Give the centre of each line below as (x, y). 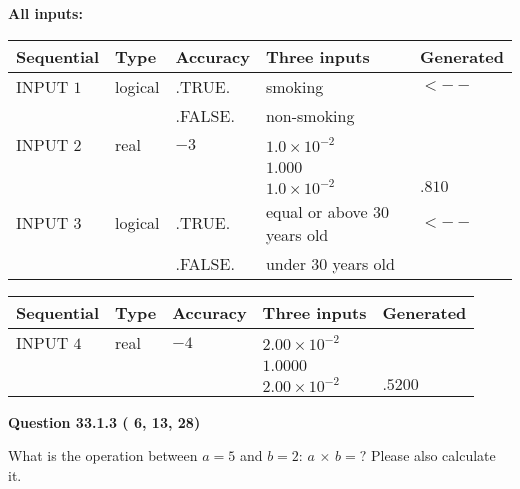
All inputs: (45, 13)
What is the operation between (103, 455)
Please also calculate (433, 455)
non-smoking (310, 115)
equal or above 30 (327, 211)
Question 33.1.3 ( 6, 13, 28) (104, 421)
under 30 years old (330, 263)
